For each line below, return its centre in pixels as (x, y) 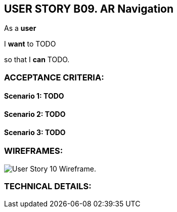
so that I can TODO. (37, 60)
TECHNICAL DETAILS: (48, 186)
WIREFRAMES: (34, 151)
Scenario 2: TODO (35, 114)
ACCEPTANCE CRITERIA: (54, 77)
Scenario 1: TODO (34, 96)
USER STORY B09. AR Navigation (89, 9)
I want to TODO (30, 44)
